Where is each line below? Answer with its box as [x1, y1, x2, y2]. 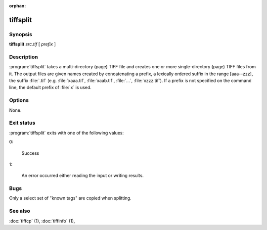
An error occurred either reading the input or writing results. [21, 173, 144, 179]
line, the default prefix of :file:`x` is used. [9, 85, 91, 91]
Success [21, 150, 40, 156]
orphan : [9, 3, 26, 8]
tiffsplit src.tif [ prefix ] [9, 41, 56, 47]
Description [9, 53, 38, 60]
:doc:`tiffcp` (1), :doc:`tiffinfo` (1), [9, 218, 75, 224]
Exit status [9, 119, 36, 126]
